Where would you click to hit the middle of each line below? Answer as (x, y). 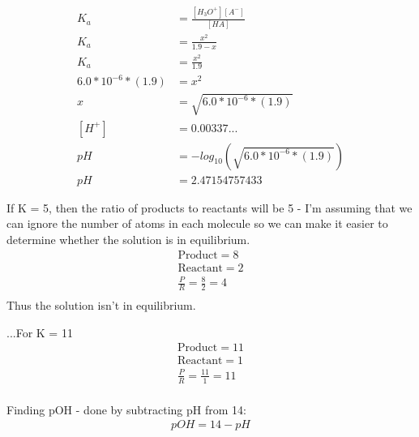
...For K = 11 (40, 332)
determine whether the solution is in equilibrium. (128, 239)
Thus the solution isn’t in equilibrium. (101, 304)
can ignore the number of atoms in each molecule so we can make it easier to (197, 223)
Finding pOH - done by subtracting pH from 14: (126, 409)
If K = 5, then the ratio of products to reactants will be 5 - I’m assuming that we (209, 207)
